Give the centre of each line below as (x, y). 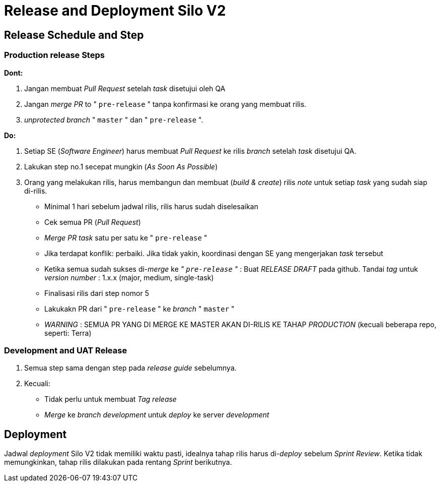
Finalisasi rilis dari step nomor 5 (97, 293)
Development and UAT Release (66, 350)
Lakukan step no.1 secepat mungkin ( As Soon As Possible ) (121, 166)
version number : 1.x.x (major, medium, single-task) (129, 277)
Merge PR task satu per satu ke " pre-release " (126, 237)
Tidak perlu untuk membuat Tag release (111, 399)
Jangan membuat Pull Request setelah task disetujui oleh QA (125, 88)
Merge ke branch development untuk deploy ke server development (157, 415)
